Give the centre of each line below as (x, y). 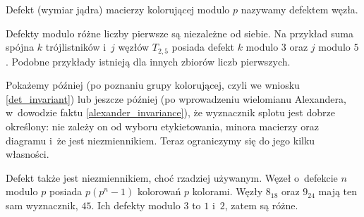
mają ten (338, 191)
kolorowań (159, 191)
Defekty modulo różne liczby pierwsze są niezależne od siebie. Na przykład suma (180, 33)
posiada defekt (203, 47)
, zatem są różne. (261, 205)
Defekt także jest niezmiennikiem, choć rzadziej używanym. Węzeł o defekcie (172, 177)
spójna (20, 47)
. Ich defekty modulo (136, 205)
